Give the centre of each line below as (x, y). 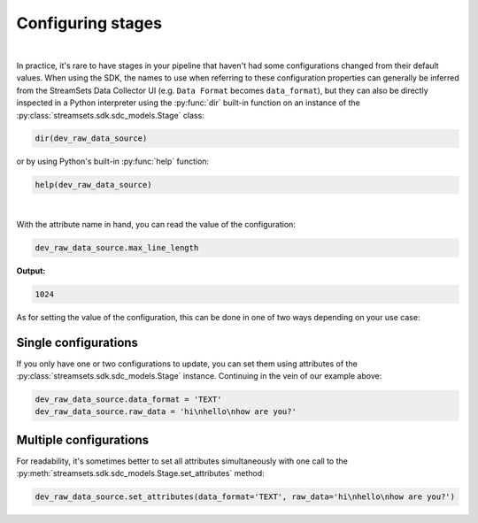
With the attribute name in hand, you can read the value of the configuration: (156, 224)
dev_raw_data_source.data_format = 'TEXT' (128, 400)
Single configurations (77, 342)
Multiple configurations (83, 439)
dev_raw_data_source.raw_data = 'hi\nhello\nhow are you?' (166, 412)
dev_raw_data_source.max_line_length (117, 247)
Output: (31, 271)
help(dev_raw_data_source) (93, 185)
